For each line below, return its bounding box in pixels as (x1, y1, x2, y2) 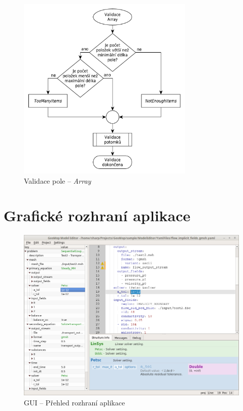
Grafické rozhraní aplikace (4, 205, 191, 226)
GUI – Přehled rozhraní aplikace (24, 397, 125, 407)
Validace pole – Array (24, 175, 91, 186)
